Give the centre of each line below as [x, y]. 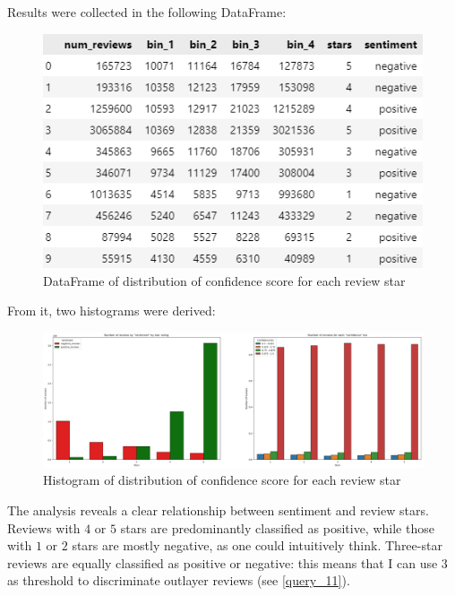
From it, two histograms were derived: [112, 311]
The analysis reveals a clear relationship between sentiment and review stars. [218, 510]
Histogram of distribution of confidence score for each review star [222, 480]
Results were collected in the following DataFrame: [147, 12]
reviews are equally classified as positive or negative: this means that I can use [223, 562]
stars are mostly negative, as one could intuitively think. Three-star [257, 545]
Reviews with [44, 527]
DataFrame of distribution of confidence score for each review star [224, 280]
